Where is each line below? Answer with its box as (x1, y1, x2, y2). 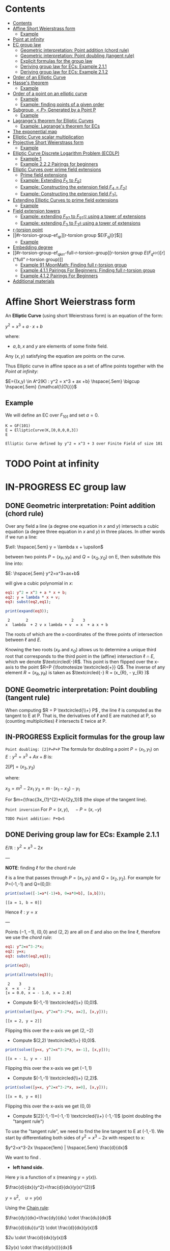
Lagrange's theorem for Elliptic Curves (12, 117, 94, 124)
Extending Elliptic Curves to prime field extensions (12, 197, 119, 203)
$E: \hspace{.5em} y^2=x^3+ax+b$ (5, 570, 80, 576)
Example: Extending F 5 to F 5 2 (20, 177, 81, 184)
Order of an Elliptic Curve (12, 74, 66, 80)
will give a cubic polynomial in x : (5, 580, 73, 586)
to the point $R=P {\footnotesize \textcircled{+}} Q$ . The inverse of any (15, 664, 165, 670)
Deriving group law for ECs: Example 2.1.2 (20, 68, 108, 75)
